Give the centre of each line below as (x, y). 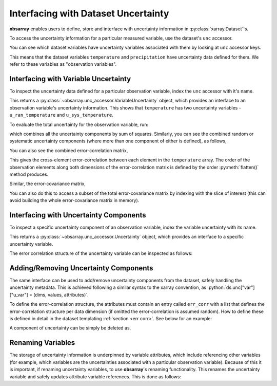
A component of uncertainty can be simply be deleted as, (70, 328)
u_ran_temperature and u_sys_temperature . (62, 115)
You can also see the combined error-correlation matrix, (69, 150)
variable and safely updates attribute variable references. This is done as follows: (95, 376)
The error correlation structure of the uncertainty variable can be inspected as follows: (101, 253)
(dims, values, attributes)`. (61, 295)
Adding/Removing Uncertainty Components (81, 268)
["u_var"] (19, 295)
